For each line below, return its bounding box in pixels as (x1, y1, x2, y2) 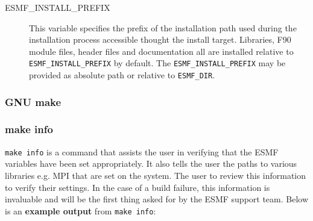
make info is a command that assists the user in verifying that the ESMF (5, 145, 279, 158)
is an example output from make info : (5, 204, 156, 217)
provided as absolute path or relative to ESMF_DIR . (29, 69, 215, 81)
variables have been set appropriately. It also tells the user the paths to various (5, 157, 297, 170)
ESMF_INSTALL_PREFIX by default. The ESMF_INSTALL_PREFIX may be (29, 57, 286, 69)
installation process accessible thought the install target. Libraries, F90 (29, 33, 291, 46)
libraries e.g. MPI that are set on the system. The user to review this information (5, 169, 306, 181)
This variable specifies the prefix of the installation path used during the (29, 21, 297, 34)
